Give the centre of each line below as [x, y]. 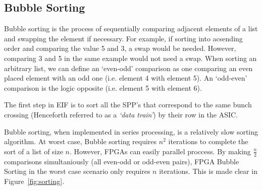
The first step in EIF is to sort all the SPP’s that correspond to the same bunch [128, 105]
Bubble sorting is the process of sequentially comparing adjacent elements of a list [131, 28]
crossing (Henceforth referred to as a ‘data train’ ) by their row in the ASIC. [121, 114]
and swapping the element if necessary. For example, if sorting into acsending [123, 38]
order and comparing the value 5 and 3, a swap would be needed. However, [120, 48]
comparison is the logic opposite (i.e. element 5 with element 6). [103, 87]
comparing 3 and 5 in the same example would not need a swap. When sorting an [130, 58]
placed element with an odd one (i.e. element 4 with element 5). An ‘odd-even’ [126, 78]
